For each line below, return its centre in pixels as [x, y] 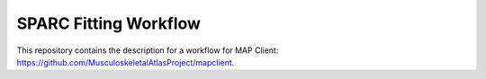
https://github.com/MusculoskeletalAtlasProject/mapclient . [126, 62]
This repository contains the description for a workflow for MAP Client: [148, 50]
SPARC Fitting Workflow [109, 23]
